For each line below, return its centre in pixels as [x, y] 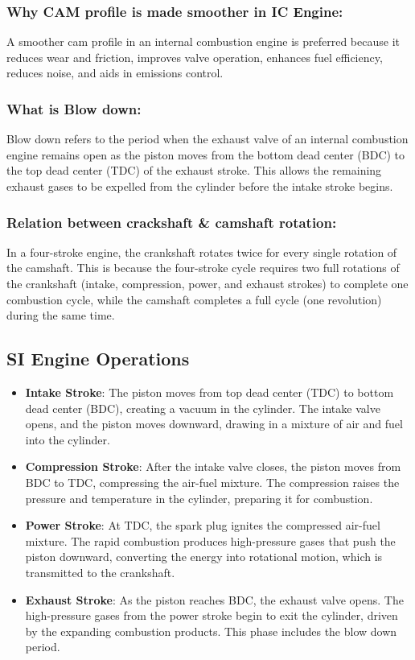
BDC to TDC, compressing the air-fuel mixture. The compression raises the [212, 482]
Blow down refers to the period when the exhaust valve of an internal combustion [207, 139]
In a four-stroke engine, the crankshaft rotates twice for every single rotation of [202, 252]
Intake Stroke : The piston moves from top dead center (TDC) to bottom [210, 392]
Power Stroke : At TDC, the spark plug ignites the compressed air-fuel [203, 525]
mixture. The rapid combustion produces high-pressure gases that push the [210, 540]
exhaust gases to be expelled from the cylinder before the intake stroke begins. [200, 186]
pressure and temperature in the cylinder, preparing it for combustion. [199, 498]
